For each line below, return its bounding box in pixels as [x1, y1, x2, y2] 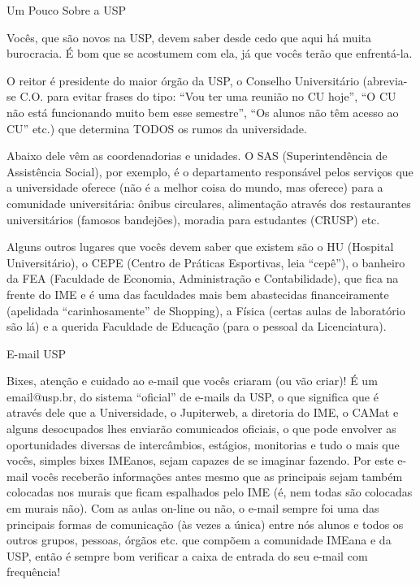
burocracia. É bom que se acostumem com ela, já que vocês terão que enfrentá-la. [6, 45, 413, 62]
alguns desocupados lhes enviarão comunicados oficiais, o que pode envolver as [6, 420, 396, 437]
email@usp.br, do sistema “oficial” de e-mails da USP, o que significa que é [6, 388, 379, 405]
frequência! [6, 563, 61, 580]
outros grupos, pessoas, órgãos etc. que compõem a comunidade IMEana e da [6, 531, 392, 548]
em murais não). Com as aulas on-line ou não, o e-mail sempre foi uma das [6, 500, 379, 517]
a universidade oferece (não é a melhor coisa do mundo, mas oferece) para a [6, 179, 383, 196]
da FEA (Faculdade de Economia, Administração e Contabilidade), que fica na [6, 270, 399, 287]
